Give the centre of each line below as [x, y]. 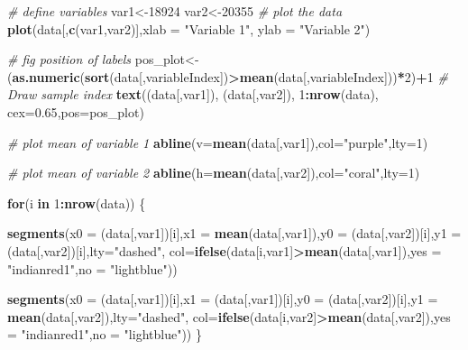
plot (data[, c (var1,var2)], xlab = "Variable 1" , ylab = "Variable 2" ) [189, 28]
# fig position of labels [69, 59]
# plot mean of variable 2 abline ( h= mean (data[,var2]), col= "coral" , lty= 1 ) [214, 173]
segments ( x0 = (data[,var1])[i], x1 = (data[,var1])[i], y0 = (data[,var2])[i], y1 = [223, 299]
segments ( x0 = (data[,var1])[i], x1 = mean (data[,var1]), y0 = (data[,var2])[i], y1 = [234, 233]
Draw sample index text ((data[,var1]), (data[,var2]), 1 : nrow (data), [193, 94]
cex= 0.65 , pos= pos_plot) [76, 111]
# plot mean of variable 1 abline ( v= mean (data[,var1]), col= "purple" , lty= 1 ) [218, 142]
